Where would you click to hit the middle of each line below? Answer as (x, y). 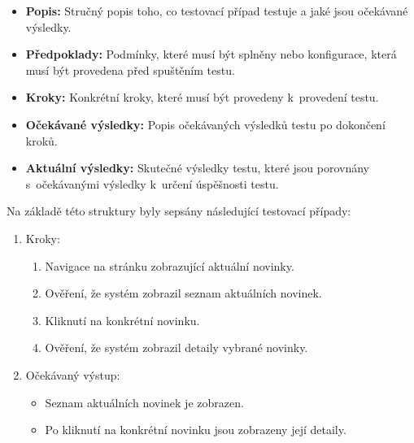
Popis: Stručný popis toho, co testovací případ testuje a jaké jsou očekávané (217, 11)
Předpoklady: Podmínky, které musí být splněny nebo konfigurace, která (211, 54)
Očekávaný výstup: (73, 374)
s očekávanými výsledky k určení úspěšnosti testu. (152, 183)
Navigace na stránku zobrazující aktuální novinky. (170, 265)
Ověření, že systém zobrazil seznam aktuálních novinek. (183, 293)
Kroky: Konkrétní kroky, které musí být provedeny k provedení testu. (202, 97)
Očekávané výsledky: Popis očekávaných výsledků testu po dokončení (205, 124)
